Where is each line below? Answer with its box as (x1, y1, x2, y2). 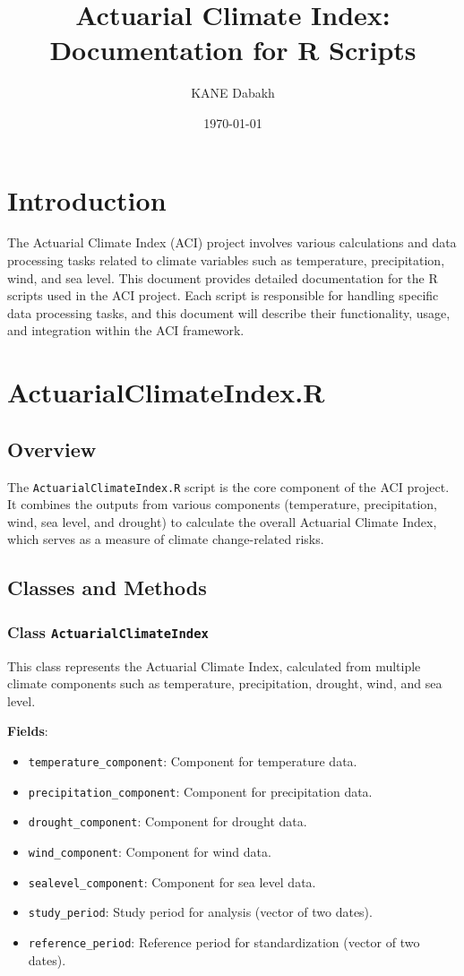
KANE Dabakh (191, 83, 275, 102)
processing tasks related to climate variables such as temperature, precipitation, (7, 251, 445, 270)
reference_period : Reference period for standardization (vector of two (28, 932, 420, 951)
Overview (7, 435, 97, 462)
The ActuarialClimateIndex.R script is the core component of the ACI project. (7, 477, 450, 496)
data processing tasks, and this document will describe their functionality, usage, (7, 303, 451, 322)
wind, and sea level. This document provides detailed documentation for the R (7, 268, 438, 287)
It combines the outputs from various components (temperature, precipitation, (7, 495, 438, 514)
